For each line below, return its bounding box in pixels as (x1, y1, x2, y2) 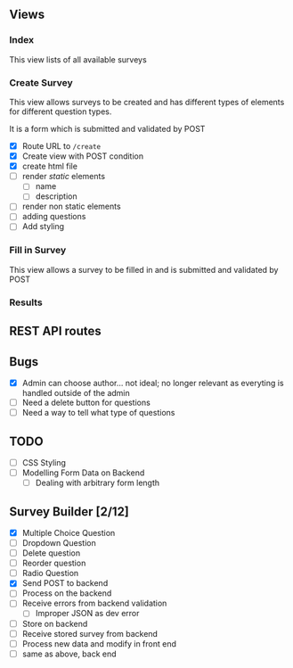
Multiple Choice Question (21, 527, 116, 538)
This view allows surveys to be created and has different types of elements (9, 96, 285, 107)
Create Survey (9, 76, 73, 88)
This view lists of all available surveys (9, 54, 147, 65)
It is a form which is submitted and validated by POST (9, 123, 206, 134)
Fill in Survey (9, 244, 67, 257)
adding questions (21, 211, 86, 222)
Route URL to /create (21, 140, 101, 151)
